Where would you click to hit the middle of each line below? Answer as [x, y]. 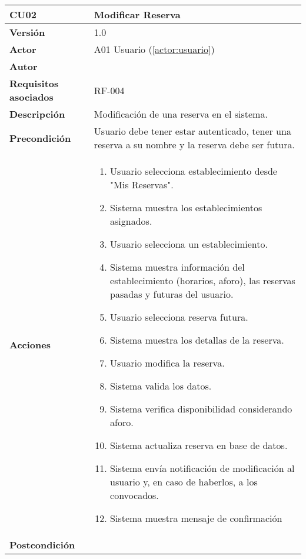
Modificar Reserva [137, 14]
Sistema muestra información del [177, 267]
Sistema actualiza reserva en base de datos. [199, 445]
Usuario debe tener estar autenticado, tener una [192, 131]
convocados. [134, 495]
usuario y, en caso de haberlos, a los [184, 482]
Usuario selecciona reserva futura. [179, 317]
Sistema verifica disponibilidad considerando [201, 409]
